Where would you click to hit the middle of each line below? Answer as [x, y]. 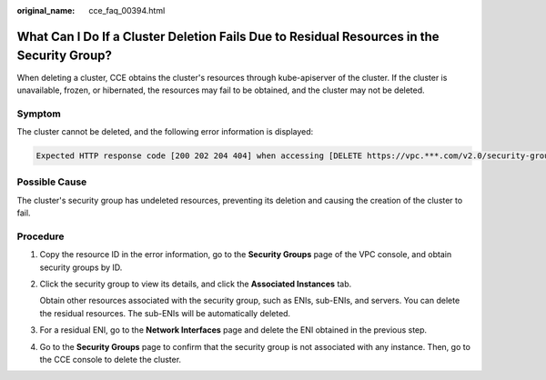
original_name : [46, 10]
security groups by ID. [81, 267]
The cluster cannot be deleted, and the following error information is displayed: [165, 132]
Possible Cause [52, 182]
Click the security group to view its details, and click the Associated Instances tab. [196, 284]
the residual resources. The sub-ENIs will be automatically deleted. [165, 313]
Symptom [39, 114]
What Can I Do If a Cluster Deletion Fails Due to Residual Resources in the [228, 36]
